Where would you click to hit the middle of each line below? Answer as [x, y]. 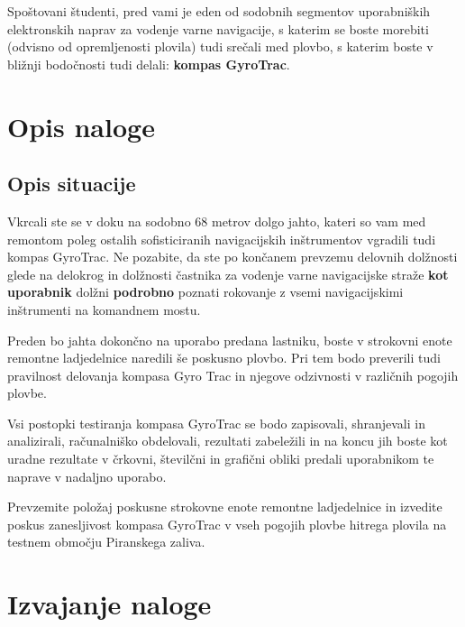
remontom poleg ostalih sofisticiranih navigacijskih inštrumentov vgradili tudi [222, 239]
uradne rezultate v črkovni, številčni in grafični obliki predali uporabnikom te [221, 459]
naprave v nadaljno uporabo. [87, 476]
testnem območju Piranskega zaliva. [106, 542]
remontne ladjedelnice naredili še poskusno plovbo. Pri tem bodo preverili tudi [224, 358]
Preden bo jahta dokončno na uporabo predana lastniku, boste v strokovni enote [230, 340]
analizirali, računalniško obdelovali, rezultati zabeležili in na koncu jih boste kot [228, 441]
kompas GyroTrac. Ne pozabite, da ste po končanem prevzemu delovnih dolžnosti [232, 257]
